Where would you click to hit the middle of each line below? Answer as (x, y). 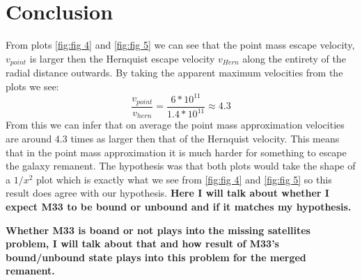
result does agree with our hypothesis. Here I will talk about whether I (167, 193)
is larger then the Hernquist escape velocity (122, 58)
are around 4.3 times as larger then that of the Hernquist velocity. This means (173, 138)
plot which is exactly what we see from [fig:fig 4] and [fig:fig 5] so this (184, 179)
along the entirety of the (294, 58)
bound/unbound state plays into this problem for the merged (156, 257)
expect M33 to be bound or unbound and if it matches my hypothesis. (179, 206)
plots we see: (32, 86)
